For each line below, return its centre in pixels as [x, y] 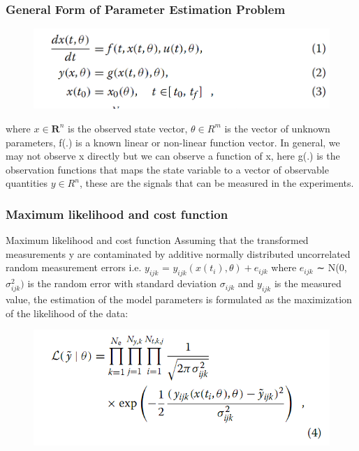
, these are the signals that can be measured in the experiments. [217, 183]
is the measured [308, 283]
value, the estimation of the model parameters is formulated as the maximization [179, 299]
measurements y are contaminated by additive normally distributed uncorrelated [178, 253]
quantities [27, 183]
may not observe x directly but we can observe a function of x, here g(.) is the [173, 156]
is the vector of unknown [277, 128]
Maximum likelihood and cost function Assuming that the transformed [157, 240]
